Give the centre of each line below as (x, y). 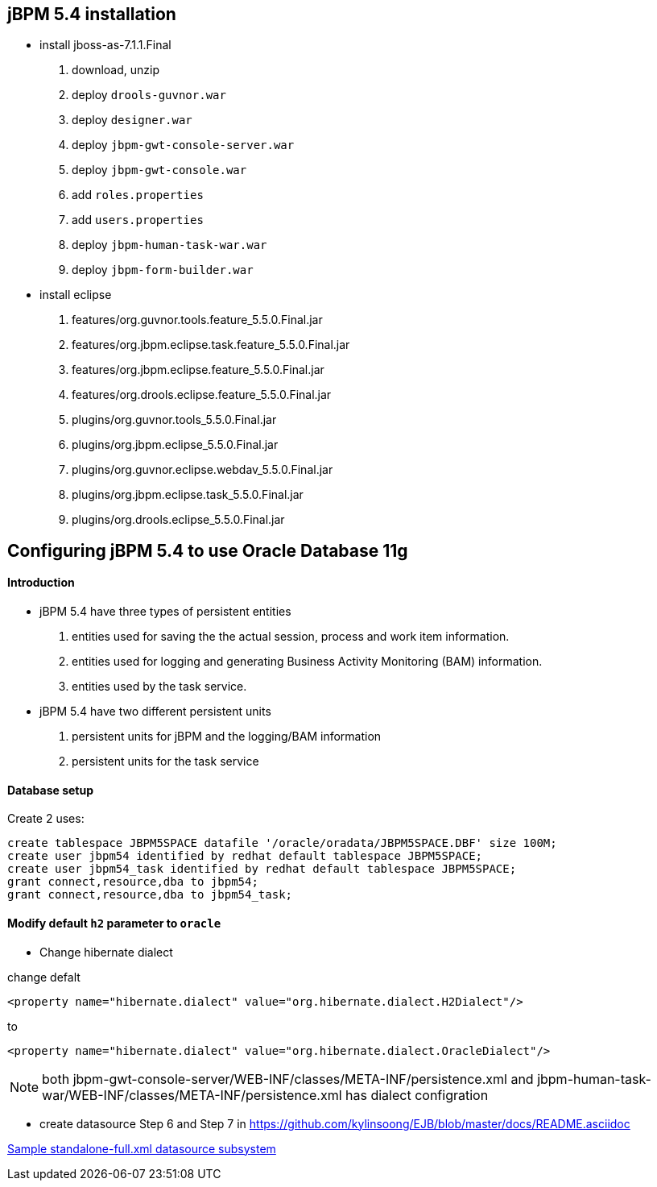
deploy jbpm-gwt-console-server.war (183, 145)
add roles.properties (138, 195)
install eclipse (76, 295)
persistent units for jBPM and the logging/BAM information (227, 737)
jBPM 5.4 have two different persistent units (155, 712)
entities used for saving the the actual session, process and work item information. (291, 637)
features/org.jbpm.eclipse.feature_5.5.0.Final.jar (198, 370)
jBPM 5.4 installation (92, 14)
